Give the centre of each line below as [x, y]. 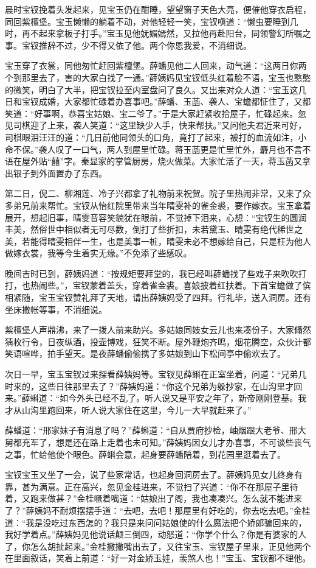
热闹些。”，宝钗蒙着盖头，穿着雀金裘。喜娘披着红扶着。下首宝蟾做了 [166, 285]
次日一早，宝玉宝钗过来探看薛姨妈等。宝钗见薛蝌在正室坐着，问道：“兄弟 [152, 374]
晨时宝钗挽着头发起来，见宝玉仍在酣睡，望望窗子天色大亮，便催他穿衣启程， [158, 9]
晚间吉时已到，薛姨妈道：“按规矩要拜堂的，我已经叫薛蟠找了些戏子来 [143, 273]
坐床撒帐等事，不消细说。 [56, 309]
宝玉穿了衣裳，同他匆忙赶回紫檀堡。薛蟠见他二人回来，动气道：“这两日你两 [156, 65]
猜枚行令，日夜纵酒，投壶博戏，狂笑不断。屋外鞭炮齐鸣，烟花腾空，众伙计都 [158, 341]
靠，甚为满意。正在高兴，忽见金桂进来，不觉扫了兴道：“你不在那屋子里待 [152, 486]
